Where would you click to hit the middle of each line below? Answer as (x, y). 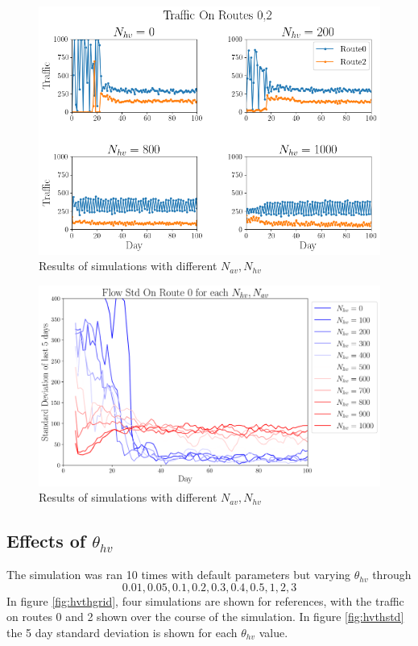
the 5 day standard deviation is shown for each (122, 633)
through (392, 575)
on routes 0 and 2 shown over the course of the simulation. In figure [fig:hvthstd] (205, 617)
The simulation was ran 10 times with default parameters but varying (179, 575)
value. (273, 633)
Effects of (46, 541)
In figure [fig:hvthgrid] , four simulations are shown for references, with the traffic (205, 600)
